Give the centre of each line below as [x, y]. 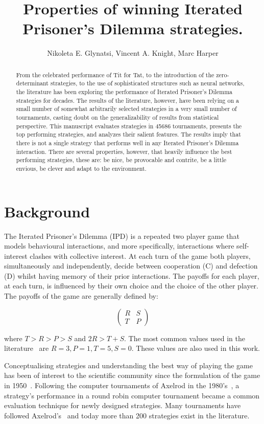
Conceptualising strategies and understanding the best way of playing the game [128, 365]
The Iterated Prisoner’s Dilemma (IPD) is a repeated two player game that [122, 236]
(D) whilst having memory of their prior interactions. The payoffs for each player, [132, 275]
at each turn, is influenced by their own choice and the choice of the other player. [131, 286]
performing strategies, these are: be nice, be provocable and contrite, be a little [121, 160]
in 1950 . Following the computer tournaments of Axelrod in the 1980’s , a [122, 385]
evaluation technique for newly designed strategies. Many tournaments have [123, 405]
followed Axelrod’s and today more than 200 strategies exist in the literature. [127, 415]
